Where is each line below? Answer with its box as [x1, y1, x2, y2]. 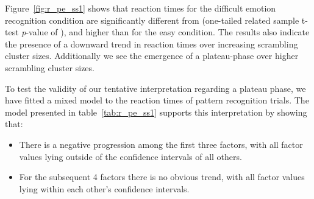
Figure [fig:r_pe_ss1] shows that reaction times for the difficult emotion [5, 2, 276, 14]
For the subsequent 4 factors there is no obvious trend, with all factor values [19, 170, 305, 183]
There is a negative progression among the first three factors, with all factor [19, 138, 303, 150]
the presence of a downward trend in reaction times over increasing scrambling [5, 37, 298, 50]
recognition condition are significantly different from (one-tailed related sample [5, 13, 299, 26]
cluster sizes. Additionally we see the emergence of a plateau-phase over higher [5, 49, 299, 62]
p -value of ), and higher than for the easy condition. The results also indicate [21, 26, 310, 38]
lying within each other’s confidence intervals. [19, 182, 190, 195]
